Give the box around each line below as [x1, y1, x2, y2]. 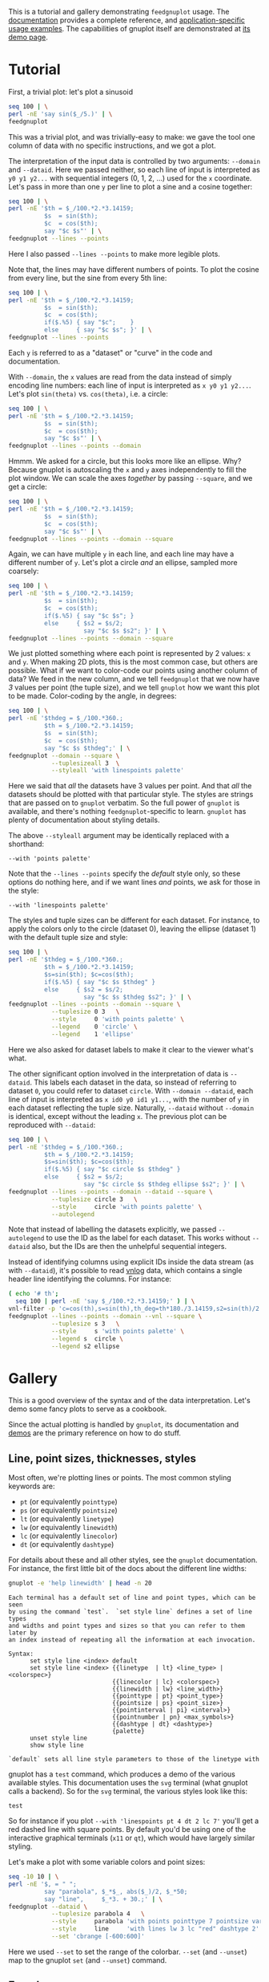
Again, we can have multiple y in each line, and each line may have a [8, 549, 235, 559]
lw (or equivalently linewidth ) [19, 1523, 118, 1532]
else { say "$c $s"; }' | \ [43, 326, 152, 334]
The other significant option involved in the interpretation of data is [8, 1068, 229, 1078]
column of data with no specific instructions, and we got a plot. [8, 140, 216, 150]
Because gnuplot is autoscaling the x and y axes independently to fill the [8, 465, 247, 474]
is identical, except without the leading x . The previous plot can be [8, 1111, 227, 1121]
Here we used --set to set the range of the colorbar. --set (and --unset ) [8, 1947, 247, 1956]
